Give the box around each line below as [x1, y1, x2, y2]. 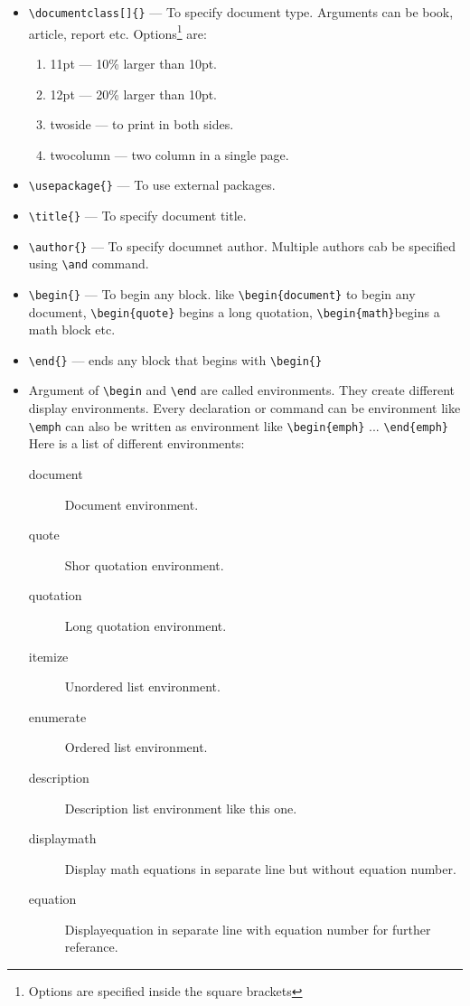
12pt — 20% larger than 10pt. [50, 84, 218, 103]
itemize [28, 646, 69, 665]
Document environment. [64, 494, 199, 513]
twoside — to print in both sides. [50, 115, 234, 134]
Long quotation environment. [64, 616, 227, 635]
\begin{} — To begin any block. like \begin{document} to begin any [28, 284, 416, 303]
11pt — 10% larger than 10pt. [50, 53, 218, 72]
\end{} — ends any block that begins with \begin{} [28, 350, 323, 369]
